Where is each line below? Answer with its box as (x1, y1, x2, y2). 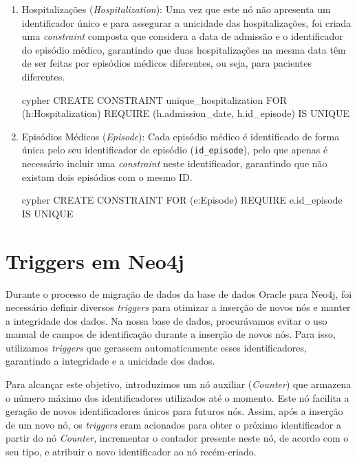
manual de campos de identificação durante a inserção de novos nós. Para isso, (6, 327, 336, 341)
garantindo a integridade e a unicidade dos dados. (6, 354, 215, 368)
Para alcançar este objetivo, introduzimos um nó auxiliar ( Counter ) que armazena (6, 377, 351, 391)
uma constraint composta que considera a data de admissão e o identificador (21, 29, 343, 43)
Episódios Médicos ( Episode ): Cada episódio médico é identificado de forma (21, 129, 340, 143)
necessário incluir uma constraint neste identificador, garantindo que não (21, 156, 327, 170)
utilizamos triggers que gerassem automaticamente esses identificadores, (6, 340, 307, 354)
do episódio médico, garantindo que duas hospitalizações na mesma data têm (21, 42, 346, 56)
